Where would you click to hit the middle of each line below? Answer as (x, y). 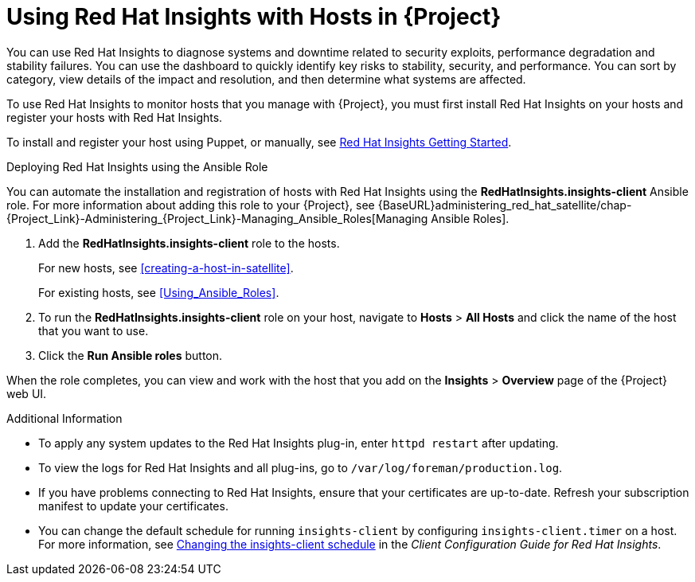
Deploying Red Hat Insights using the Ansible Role (137, 166)
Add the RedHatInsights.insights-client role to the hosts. (189, 243)
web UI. (27, 393)
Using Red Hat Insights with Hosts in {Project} (254, 17)
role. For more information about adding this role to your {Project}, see (191, 205)
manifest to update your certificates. (133, 506)
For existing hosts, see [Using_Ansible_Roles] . (159, 292)
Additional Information (64, 418)
